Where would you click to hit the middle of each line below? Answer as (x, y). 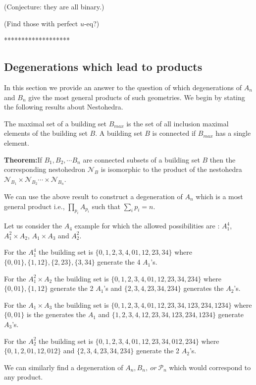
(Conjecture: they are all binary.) (54, 6)
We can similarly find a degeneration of (64, 367)
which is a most (219, 196)
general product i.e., (34, 206)
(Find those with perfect (41, 23)
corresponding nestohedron (45, 169)
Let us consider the (33, 226)
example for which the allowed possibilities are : (147, 226)
